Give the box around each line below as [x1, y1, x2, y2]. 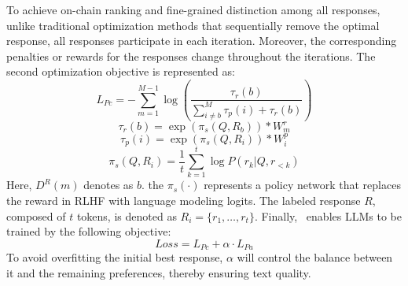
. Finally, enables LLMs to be [254, 207, 402, 224]
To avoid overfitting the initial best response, [6, 249, 223, 266]
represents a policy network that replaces [204, 176, 401, 193]
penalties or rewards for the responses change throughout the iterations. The [6, 47, 376, 64]
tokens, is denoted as [76, 207, 177, 224]
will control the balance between [237, 249, 393, 266]
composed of [6, 207, 66, 224]
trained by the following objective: [6, 223, 171, 240]
